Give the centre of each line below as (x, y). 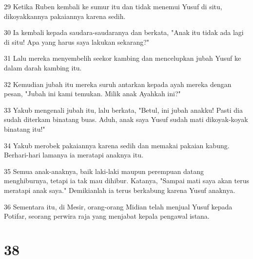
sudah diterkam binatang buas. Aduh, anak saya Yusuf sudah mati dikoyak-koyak (126, 119)
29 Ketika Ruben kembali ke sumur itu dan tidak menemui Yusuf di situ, (113, 6)
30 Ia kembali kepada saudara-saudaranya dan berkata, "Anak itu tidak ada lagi (124, 32)
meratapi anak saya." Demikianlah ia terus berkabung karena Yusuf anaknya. (120, 190)
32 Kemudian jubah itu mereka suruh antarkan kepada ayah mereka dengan (118, 84)
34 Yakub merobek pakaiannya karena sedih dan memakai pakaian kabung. (117, 145)
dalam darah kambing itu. (43, 67)
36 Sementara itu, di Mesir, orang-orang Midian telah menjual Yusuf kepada (118, 206)
